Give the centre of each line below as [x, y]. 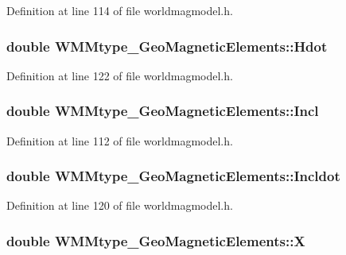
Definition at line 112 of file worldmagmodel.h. [120, 140]
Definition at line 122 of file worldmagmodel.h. [120, 75]
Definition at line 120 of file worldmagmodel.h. [120, 205]
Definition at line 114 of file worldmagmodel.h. [120, 10]
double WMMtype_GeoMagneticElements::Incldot [173, 176]
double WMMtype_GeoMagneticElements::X [156, 240]
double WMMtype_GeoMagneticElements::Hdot [167, 46]
